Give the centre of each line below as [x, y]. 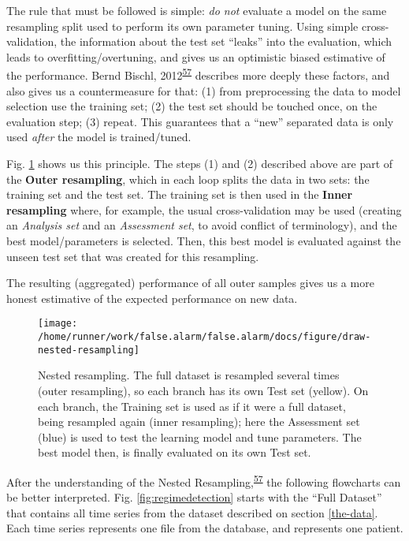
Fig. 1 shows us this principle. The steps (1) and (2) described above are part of [200, 163]
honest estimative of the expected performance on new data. [152, 298]
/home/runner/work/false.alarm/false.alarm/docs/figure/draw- [204, 337]
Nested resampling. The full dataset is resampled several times [189, 375]
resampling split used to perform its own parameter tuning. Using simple [182, 26]
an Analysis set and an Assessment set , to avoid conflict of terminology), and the [202, 225]
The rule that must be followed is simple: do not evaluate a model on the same [197, 10]
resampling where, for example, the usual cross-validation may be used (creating [204, 209]
